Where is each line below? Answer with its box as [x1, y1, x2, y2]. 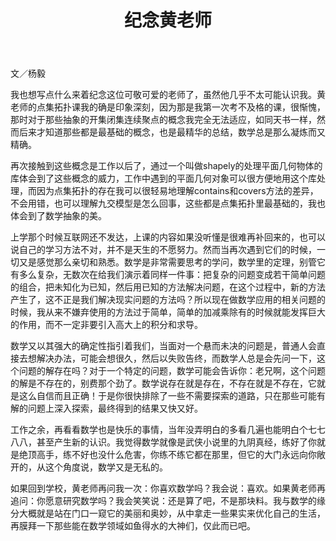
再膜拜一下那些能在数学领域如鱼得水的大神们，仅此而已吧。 [10, 520, 256, 532]
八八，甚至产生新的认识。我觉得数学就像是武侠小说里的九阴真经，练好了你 [10, 436, 317, 448]
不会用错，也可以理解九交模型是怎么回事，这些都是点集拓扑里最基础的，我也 [10, 197, 326, 210]
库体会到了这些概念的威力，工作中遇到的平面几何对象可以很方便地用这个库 [10, 172, 317, 185]
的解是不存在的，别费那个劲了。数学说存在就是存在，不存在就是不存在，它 [10, 377, 317, 390]
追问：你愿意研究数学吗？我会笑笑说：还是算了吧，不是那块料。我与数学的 [10, 495, 317, 507]
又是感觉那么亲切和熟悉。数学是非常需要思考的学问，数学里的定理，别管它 [18, 256, 326, 268]
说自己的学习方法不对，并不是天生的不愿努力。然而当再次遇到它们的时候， [10, 244, 317, 256]
